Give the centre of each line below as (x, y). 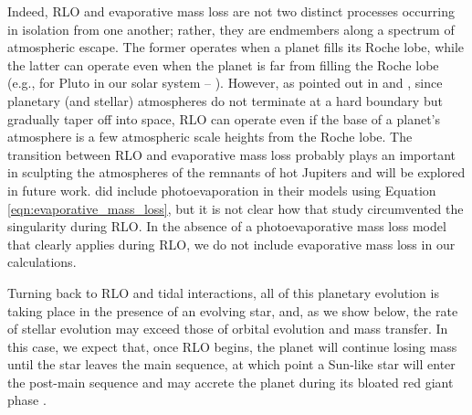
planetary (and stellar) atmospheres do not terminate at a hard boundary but (225, 100)
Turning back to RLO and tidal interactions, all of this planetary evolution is (223, 292)
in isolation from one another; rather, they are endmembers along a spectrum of (231, 29)
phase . (27, 400)
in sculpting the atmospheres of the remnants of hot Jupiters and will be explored (236, 172)
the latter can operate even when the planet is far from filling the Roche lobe (223, 64)
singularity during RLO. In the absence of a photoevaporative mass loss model (227, 226)
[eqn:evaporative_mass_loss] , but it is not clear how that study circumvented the (236, 208)
